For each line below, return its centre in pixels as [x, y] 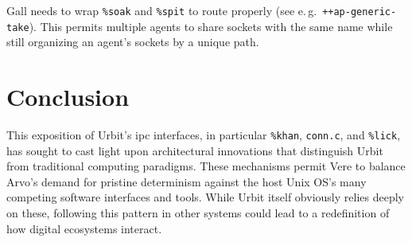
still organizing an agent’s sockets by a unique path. [133, 42]
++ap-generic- [360, 12]
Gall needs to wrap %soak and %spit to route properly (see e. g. [162, 10]
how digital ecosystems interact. [84, 228]
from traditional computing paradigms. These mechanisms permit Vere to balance [206, 166]
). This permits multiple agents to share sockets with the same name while [211, 26]
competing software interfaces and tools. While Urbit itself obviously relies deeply [205, 197]
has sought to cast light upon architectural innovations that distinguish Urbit [195, 150]
